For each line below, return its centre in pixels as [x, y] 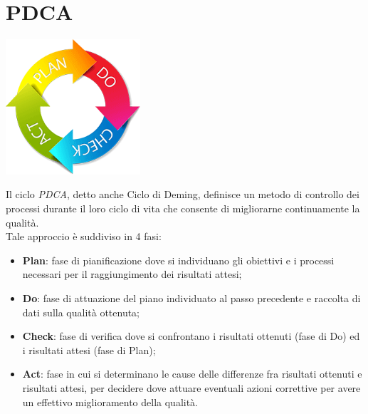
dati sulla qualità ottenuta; [81, 312]
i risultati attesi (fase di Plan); [89, 350]
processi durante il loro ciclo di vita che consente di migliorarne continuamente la [183, 208]
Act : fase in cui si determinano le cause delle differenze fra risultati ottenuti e [192, 374]
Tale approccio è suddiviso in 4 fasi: [84, 236]
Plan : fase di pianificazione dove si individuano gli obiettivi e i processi [178, 260]
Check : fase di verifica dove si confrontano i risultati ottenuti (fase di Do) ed [191, 336]
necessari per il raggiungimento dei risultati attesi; [132, 274]
